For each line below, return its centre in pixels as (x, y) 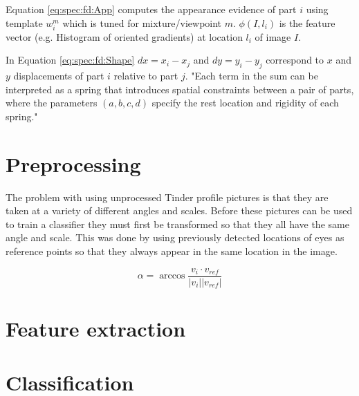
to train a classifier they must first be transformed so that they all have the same (177, 224)
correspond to (295, 60)
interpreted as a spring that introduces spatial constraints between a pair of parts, (180, 89)
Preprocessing (73, 163)
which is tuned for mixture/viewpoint (142, 22)
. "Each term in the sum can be (251, 76)
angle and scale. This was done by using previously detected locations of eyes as (175, 237)
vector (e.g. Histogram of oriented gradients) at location (124, 36)
